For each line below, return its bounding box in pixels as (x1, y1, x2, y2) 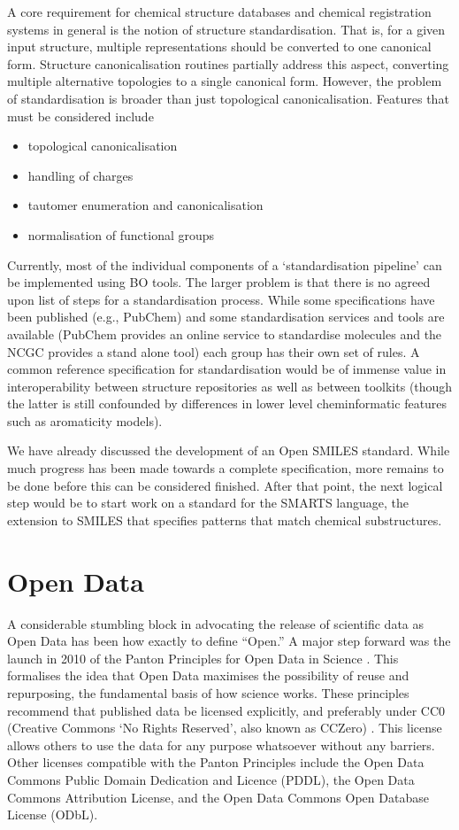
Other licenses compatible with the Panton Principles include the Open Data (7, 753, 425, 772)
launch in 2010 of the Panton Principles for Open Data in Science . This (7, 648, 399, 667)
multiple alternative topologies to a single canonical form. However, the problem (7, 72, 442, 90)
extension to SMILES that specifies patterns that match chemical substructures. (7, 510, 442, 529)
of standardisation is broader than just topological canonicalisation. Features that (7, 89, 449, 107)
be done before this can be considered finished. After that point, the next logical (7, 476, 443, 494)
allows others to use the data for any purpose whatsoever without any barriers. (7, 735, 435, 754)
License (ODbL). (7, 805, 98, 824)
